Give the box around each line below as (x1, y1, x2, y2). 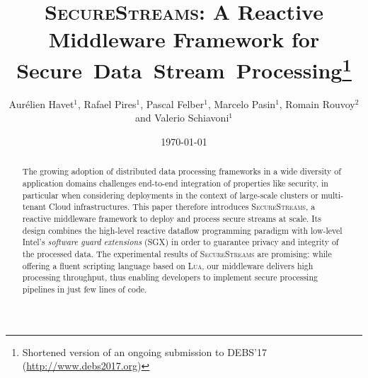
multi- (321, 189, 344, 201)
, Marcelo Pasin (207, 96, 276, 111)
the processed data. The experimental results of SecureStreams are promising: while (22, 248, 332, 259)
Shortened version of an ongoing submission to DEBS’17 (22, 344, 267, 359)
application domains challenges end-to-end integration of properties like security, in (22, 177, 328, 189)
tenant (22, 201, 47, 213)
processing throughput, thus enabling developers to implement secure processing (22, 271, 318, 283)
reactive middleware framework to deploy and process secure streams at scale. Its (22, 213, 321, 225)
